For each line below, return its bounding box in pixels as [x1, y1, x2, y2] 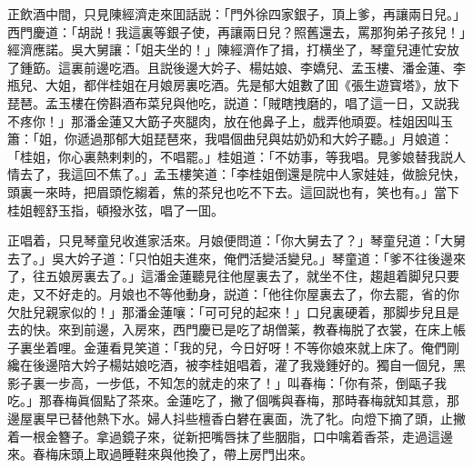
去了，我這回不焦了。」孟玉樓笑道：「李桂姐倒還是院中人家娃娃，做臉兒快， [19, 165, 466, 184]
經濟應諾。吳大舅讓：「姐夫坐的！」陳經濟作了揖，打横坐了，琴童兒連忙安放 [7, 40, 459, 59]
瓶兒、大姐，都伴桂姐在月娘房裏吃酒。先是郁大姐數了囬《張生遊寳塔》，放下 [7, 75, 459, 95]
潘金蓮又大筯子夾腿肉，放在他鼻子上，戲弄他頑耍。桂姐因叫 [83, 111, 440, 130]
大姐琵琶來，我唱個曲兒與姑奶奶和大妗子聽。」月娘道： [127, 129, 453, 148]
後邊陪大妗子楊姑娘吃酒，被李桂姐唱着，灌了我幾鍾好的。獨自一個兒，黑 [32, 355, 466, 374]
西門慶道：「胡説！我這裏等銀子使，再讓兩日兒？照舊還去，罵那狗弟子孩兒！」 [7, 22, 466, 41]
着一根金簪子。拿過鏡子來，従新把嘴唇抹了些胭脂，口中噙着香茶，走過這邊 [7, 426, 453, 445]
